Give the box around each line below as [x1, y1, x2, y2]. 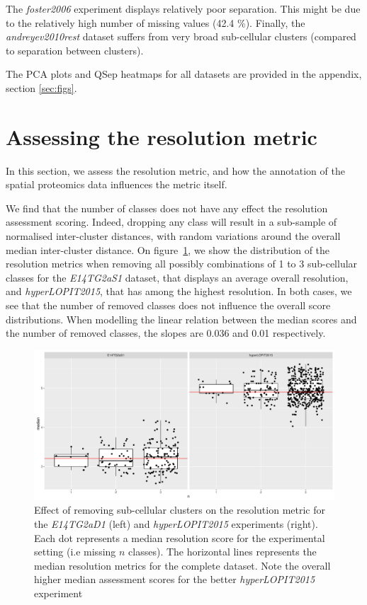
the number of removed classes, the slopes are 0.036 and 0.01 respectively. [6, 325, 326, 340]
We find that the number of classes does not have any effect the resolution [6, 200, 328, 215]
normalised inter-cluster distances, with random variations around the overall [6, 229, 341, 243]
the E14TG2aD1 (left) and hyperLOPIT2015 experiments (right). [34, 517, 318, 531]
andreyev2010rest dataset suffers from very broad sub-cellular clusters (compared [6, 29, 356, 44]
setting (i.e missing [34, 544, 116, 559]
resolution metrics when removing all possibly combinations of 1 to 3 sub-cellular [6, 256, 358, 271]
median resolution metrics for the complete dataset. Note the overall [34, 558, 331, 572]
